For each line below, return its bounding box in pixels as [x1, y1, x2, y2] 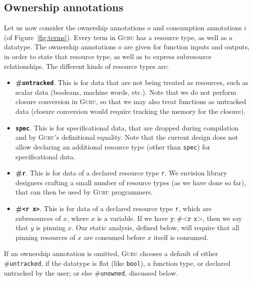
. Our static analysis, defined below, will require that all [71, 222, 239, 233]
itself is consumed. [153, 232, 208, 242]
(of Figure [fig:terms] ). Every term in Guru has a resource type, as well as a [4, 32, 232, 42]
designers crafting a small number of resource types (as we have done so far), [15, 177, 246, 187]
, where [67, 213, 89, 223]
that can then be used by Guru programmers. [15, 187, 153, 197]
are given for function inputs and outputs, [124, 42, 250, 52]
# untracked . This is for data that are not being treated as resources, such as [15, 77, 249, 87]
